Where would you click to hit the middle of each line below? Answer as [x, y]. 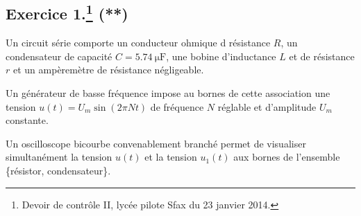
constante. [27, 120]
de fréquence [177, 106]
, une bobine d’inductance [221, 56]
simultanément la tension [59, 157]
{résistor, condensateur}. [58, 170]
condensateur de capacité [59, 56]
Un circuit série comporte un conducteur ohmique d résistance [138, 43]
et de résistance [322, 56]
